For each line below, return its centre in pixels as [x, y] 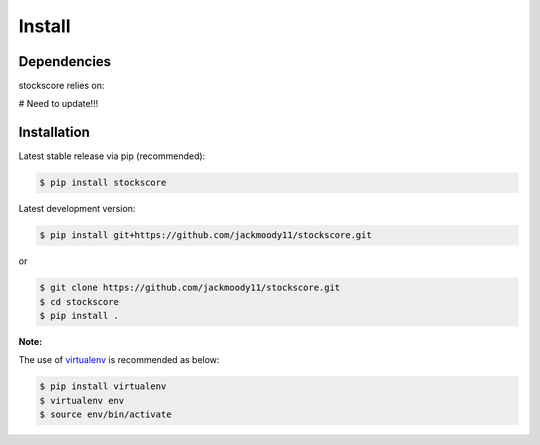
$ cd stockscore [79, 301]
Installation [54, 132]
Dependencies [65, 61]
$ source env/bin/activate [105, 414]
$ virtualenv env [82, 400]
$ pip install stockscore [103, 183]
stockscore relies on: [61, 86]
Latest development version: [77, 209]
